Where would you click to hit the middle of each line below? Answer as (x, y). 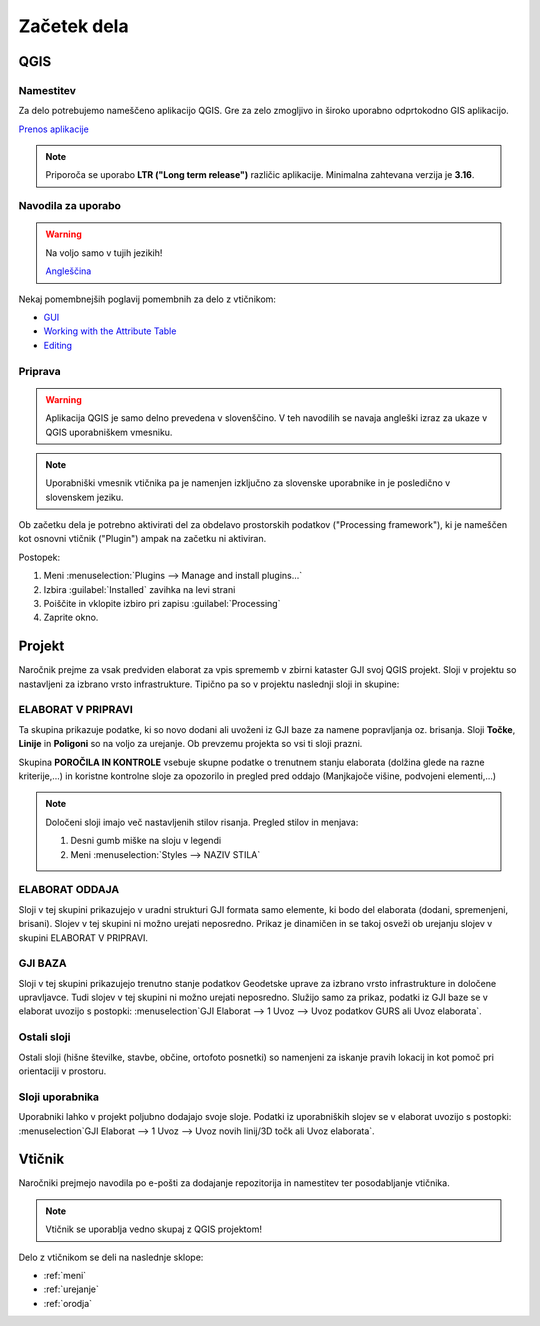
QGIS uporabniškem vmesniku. (109, 432)
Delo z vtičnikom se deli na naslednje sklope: (111, 1257)
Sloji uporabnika (59, 1097)
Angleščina (68, 271)
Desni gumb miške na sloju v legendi (146, 841)
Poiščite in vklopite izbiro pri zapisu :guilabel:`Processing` (162, 604)
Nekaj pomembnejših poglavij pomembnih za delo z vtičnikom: (147, 299)
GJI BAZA (42, 963)
